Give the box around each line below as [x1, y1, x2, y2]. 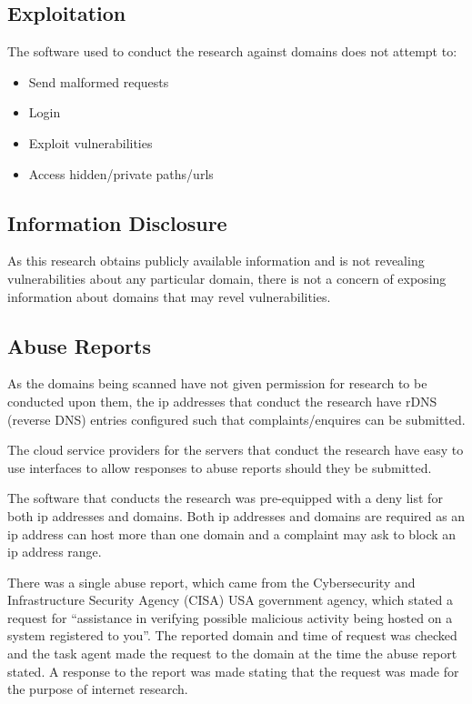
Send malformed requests [28, 72, 169, 91]
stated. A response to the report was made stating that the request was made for [7, 661, 459, 680]
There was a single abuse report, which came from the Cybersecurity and [7, 572, 416, 591]
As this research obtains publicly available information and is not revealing [7, 251, 425, 270]
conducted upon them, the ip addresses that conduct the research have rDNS [7, 391, 437, 410]
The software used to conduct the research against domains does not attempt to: [7, 42, 457, 61]
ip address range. [7, 542, 102, 561]
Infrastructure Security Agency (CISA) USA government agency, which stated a [7, 590, 453, 609]
